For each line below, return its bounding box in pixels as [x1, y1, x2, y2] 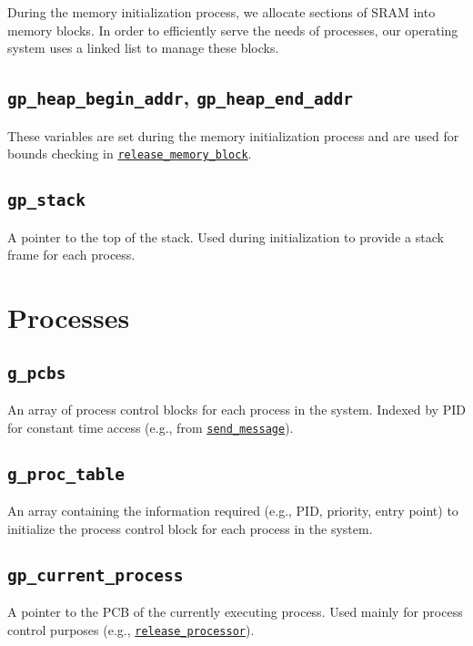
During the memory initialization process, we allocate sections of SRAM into [7, 3, 436, 21]
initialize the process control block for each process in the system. [7, 518, 373, 538]
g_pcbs [7, 363, 66, 383]
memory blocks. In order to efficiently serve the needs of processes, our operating [7, 20, 458, 39]
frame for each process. [7, 245, 136, 264]
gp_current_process [7, 565, 184, 585]
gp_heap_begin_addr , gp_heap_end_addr [7, 83, 354, 111]
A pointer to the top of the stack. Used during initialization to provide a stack [7, 227, 444, 246]
